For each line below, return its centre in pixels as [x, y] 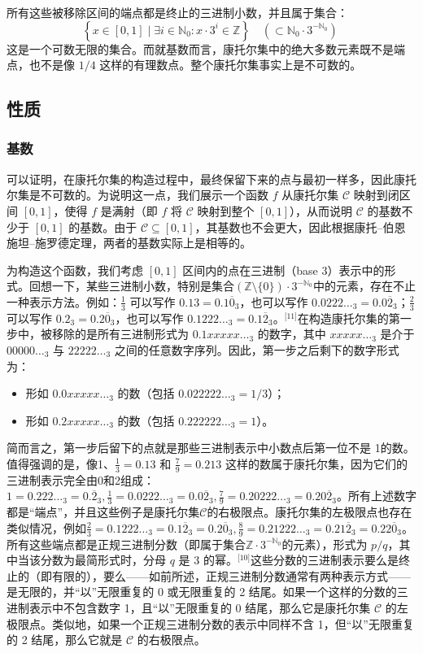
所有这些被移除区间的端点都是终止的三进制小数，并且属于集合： [177, 12]
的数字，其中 [292, 334]
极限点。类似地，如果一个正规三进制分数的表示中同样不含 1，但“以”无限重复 [210, 623]
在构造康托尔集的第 [349, 318]
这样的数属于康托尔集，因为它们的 [316, 463]
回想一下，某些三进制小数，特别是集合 [131, 286]
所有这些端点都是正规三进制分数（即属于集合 [126, 544]
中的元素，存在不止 [364, 286]
